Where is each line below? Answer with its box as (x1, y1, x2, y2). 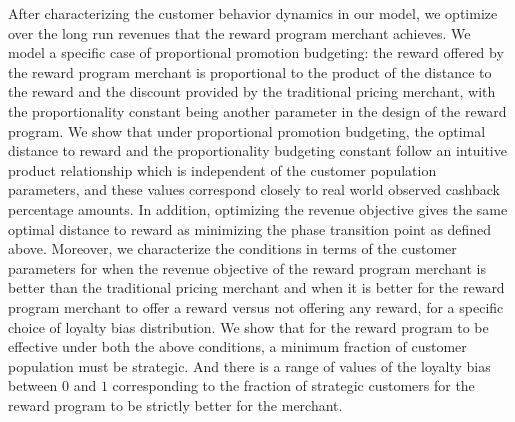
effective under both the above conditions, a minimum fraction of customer (8, 336, 467, 357)
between (8, 375, 58, 396)
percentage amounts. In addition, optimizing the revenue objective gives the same (8, 198, 508, 219)
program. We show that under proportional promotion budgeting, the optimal (8, 120, 486, 141)
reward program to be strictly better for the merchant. (8, 394, 343, 415)
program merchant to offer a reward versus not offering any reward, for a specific (8, 296, 504, 317)
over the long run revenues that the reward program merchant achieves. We (8, 22, 471, 43)
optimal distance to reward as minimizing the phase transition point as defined (8, 218, 492, 239)
